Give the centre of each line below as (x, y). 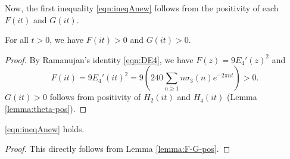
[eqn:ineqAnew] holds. (45, 128)
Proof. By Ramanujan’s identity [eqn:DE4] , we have (99, 59)
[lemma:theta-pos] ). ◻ (46, 108)
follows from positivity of (95, 97)
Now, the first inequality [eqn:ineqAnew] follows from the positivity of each (142, 8)
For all (17, 40)
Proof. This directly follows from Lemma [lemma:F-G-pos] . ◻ (118, 149)
